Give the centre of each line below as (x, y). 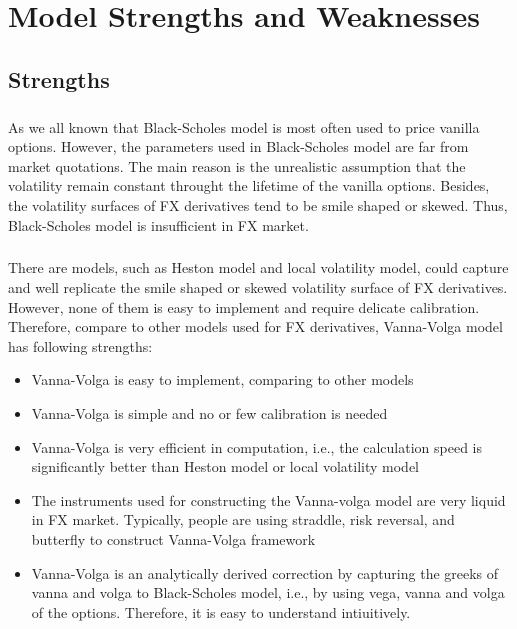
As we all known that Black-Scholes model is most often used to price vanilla (244, 126)
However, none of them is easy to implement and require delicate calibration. (244, 306)
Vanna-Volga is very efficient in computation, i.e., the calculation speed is (257, 446)
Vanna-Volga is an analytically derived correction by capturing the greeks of (265, 572)
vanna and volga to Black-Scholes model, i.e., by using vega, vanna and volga (268, 592)
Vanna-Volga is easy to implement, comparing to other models (222, 379)
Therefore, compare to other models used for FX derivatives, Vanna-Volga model (255, 326)
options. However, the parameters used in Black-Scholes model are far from (238, 146)
